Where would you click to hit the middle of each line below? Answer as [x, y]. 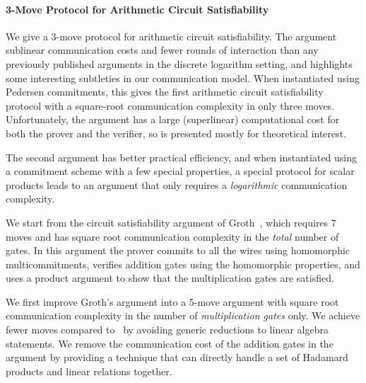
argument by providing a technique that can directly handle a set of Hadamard [177, 357]
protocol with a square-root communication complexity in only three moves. [170, 105]
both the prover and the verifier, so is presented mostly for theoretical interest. [176, 133]
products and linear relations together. [89, 371]
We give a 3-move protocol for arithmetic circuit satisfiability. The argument [171, 36]
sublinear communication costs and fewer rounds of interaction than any [162, 50]
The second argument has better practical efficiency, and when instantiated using [182, 157]
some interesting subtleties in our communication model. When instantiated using [183, 78]
